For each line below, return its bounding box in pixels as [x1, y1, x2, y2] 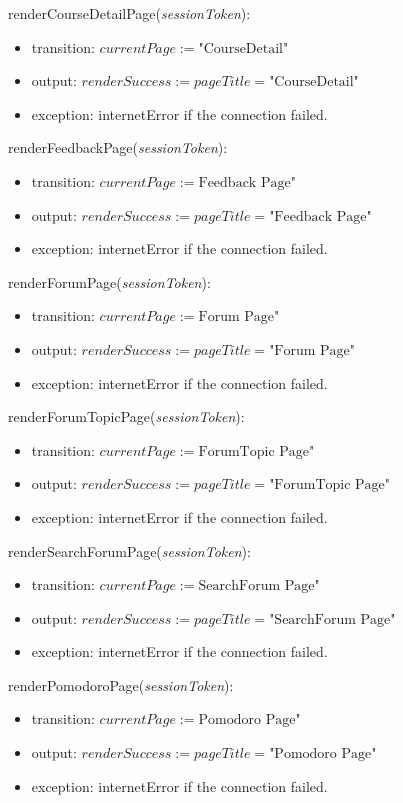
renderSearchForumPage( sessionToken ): [8, 540, 251, 561]
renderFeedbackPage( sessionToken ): [8, 137, 228, 158]
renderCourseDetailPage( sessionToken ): [8, 3, 251, 23]
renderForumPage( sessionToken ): [8, 271, 211, 292]
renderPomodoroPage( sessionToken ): [8, 674, 234, 695]
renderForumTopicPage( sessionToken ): [8, 406, 245, 427]
